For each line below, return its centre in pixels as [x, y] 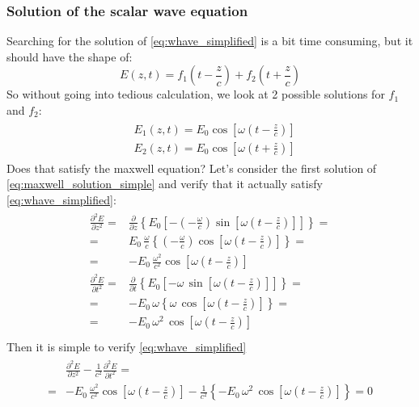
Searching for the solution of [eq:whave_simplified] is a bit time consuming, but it [210, 41]
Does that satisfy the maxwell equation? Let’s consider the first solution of [192, 168]
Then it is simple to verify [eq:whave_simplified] [127, 347]
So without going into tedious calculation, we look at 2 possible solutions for [196, 94]
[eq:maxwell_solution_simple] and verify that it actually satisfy [165, 184]
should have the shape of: [70, 56]
